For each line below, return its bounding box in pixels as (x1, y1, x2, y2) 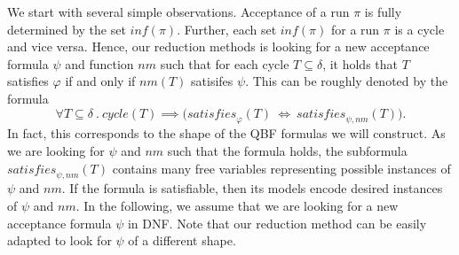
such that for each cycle (160, 54, 289, 73)
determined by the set (7, 19, 126, 38)
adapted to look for (7, 231, 112, 250)
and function (65, 54, 134, 73)
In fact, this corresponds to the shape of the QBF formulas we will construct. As (7, 124, 446, 143)
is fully (364, 3, 402, 20)
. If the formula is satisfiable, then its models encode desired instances (61, 179, 443, 197)
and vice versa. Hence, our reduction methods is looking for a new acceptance (7, 37, 430, 56)
